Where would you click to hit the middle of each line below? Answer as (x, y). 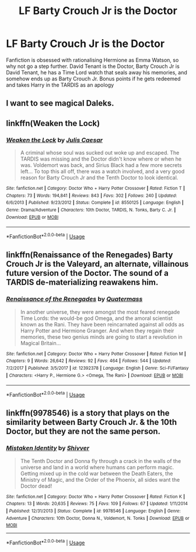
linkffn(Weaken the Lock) (53, 123)
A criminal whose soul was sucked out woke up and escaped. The (100, 153)
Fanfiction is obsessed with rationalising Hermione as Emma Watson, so (92, 60)
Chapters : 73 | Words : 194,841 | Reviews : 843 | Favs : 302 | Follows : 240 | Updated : (92, 195)
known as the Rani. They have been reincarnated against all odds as (102, 324)
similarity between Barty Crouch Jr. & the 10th (92, 422)
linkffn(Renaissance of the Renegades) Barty (90, 255)
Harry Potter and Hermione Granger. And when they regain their (97, 330)
